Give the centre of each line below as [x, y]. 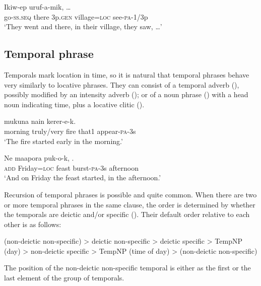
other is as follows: [33, 224]
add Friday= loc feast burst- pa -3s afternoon [71, 167]
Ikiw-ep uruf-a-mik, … [38, 7]
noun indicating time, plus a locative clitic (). [74, 104]
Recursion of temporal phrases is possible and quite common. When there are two [130, 194]
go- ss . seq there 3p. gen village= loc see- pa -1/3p [76, 16]
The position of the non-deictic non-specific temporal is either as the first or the [127, 268]
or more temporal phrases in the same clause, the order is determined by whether [130, 204]
